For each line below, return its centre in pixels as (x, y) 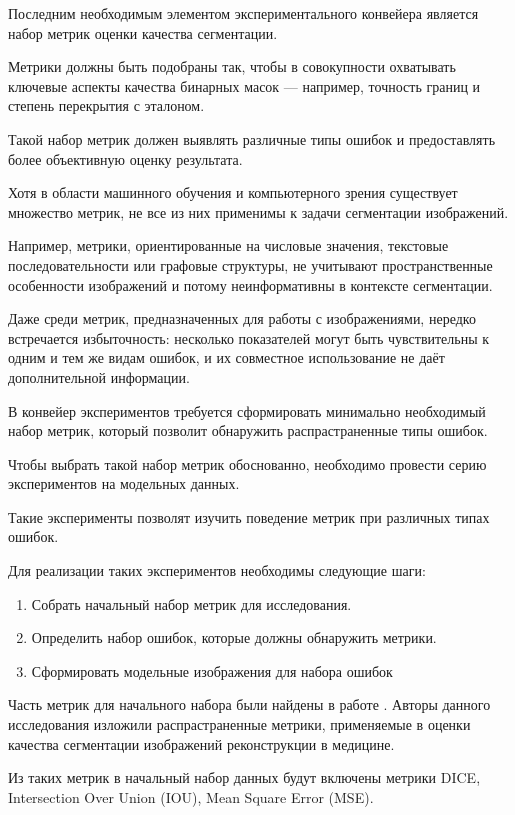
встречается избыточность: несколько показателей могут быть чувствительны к (249, 337)
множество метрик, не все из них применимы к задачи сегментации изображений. (258, 211)
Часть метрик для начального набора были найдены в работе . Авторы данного (249, 704)
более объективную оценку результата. (125, 158)
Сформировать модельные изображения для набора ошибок (212, 670)
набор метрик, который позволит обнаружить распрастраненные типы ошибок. (248, 430)
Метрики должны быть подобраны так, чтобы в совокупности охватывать (232, 66)
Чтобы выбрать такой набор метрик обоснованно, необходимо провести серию (247, 463)
